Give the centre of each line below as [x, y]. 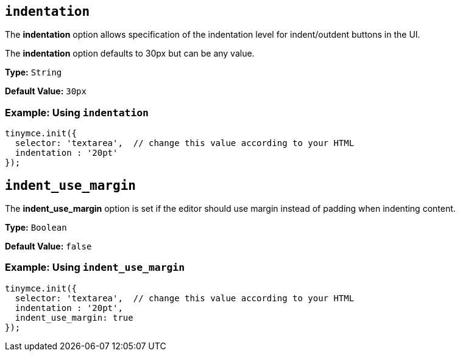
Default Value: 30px [46, 91]
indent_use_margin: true [74, 317]
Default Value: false [48, 246]
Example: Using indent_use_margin [95, 267]
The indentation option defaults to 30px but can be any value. [130, 54]
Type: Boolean [36, 228]
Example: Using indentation [77, 112]
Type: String [34, 72]
